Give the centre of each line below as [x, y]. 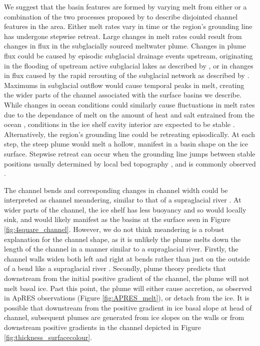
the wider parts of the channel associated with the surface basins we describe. [123, 95]
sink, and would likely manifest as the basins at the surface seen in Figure [117, 219]
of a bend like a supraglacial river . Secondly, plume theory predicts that [115, 268]
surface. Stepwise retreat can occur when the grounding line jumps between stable [130, 153]
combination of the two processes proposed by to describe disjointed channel [121, 16]
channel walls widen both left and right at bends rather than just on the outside [127, 258]
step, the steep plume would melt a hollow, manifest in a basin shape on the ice [126, 144]
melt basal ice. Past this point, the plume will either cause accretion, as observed [128, 288]
